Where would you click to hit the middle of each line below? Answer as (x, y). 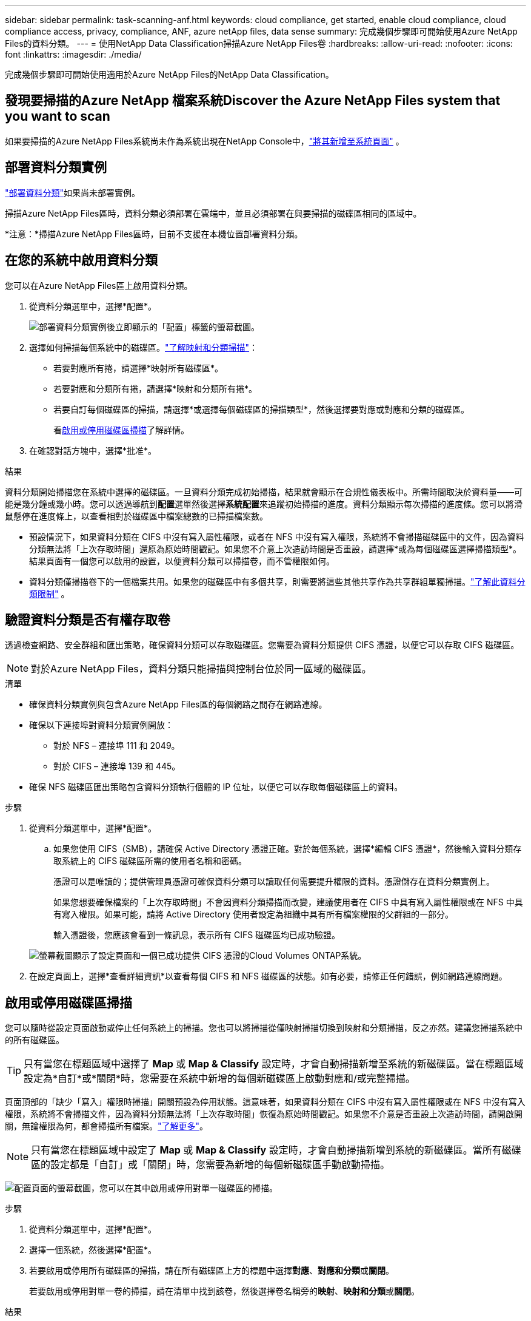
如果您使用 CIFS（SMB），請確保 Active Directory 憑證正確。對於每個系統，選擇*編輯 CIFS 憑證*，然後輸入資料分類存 (288, 849)
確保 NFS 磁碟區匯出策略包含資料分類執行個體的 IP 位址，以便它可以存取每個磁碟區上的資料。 (216, 787)
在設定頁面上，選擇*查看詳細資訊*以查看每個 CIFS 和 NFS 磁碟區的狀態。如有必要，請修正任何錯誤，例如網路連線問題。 (268, 976)
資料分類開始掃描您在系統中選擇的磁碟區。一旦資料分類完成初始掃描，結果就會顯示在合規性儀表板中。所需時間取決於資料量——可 (264, 492)
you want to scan (58, 117)
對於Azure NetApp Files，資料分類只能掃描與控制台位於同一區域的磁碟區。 (201, 669)
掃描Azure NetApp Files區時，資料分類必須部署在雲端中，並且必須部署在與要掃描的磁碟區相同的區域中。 (213, 213)
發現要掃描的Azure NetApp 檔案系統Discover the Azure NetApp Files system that (253, 101)
